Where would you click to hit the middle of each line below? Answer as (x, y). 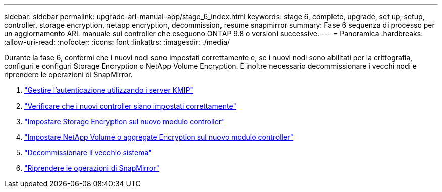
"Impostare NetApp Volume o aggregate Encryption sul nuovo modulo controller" (159, 137)
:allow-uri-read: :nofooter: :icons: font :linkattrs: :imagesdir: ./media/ (117, 42)
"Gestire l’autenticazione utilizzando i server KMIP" (109, 90)
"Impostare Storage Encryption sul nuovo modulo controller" (125, 121)
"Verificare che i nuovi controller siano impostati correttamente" (130, 106)
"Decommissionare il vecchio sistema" (88, 153)
